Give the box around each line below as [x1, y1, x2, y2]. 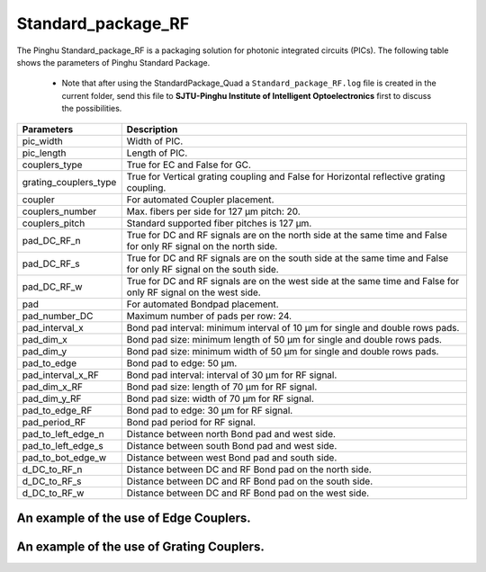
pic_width [22, 135, 63, 147]
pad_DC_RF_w [22, 280, 83, 292]
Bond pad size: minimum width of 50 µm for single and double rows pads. [126, 344, 439, 357]
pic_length [22, 147, 67, 159]
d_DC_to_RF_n [22, 463, 83, 476]
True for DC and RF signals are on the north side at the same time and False [126, 228, 447, 241]
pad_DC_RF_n [22, 234, 81, 246]
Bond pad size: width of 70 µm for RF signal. [126, 392, 315, 405]
